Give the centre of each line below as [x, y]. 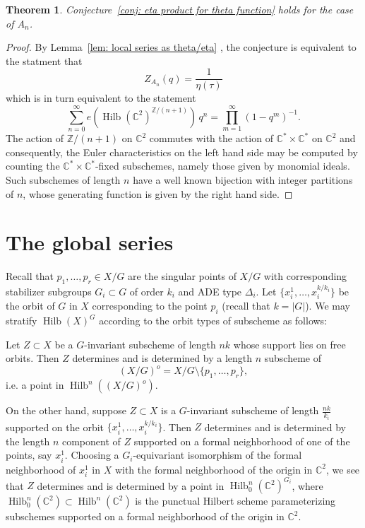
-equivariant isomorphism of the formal [217, 455]
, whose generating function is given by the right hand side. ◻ [158, 193]
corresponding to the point [150, 306]
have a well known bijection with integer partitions [243, 179]
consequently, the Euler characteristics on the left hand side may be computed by [182, 152]
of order [146, 291]
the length [28, 441]
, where [307, 485]
